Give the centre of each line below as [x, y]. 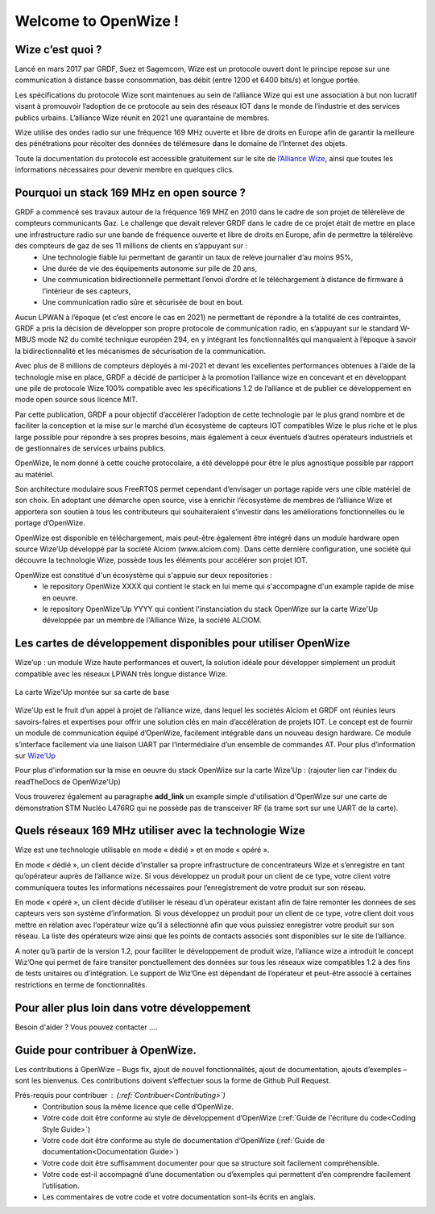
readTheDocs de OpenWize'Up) [68, 781]
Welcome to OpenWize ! [97, 21]
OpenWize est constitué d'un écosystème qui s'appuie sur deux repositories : [144, 575]
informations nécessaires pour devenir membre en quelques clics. [124, 170]
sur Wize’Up [35, 756]
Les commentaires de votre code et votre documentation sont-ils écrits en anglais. [179, 1196]
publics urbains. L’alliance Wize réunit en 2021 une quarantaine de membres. [142, 118]
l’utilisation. [61, 1186]
